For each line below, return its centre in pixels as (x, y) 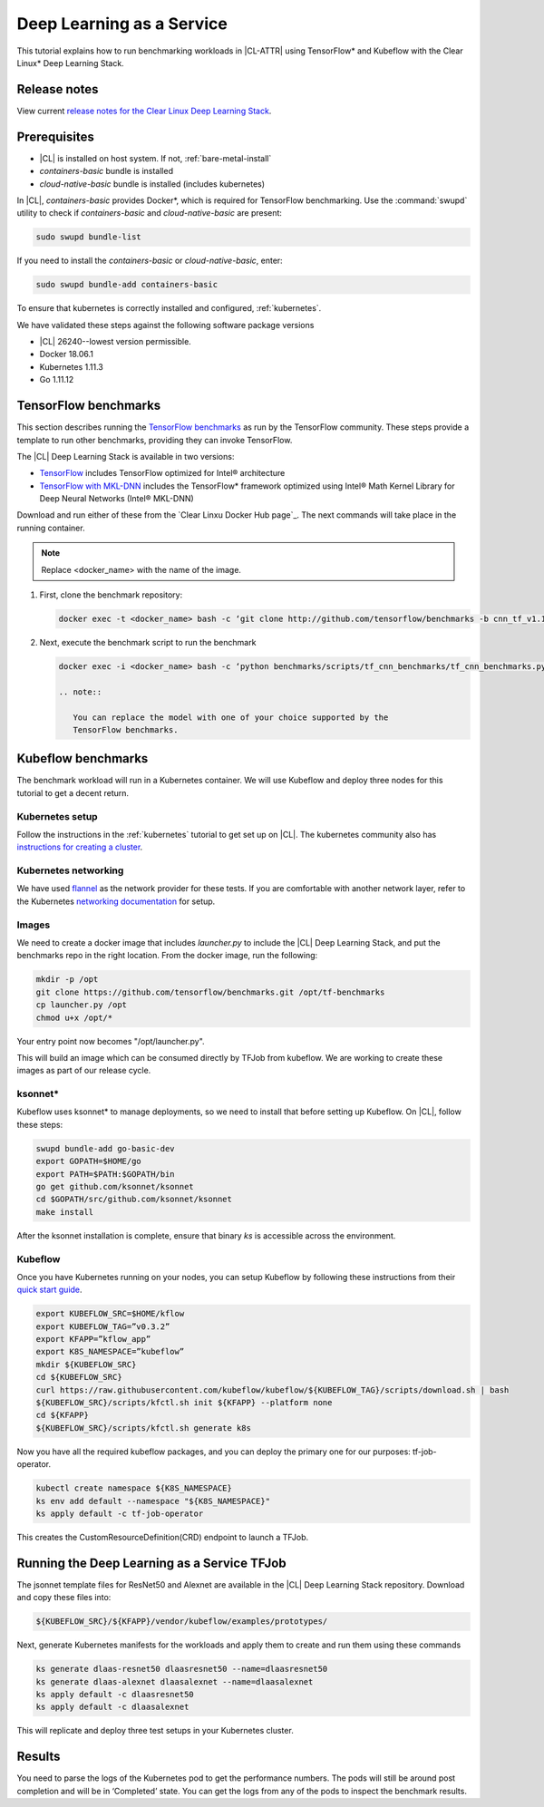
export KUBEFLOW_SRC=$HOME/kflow (110, 1314)
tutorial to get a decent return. (73, 792)
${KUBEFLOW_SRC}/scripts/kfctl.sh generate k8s (143, 1428)
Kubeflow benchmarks (83, 758)
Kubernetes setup (58, 816)
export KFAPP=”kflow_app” (93, 1339)
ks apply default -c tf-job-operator (120, 1513)
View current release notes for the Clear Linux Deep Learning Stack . (144, 111)
